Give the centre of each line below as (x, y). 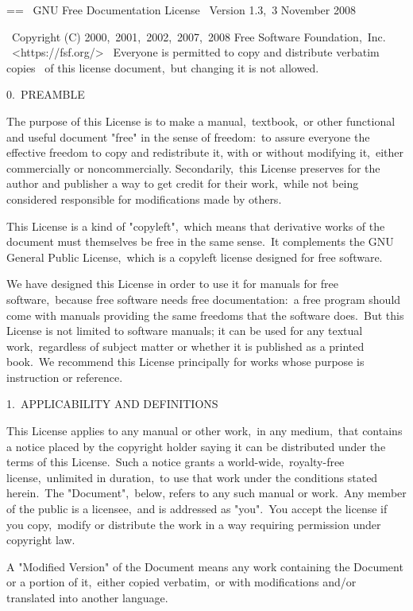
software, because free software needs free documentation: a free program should (204, 299)
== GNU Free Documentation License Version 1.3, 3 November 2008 (181, 10)
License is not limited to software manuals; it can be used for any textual (185, 331)
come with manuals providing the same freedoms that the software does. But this (205, 315)
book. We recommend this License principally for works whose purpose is (185, 362)
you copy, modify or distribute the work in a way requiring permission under (194, 524)
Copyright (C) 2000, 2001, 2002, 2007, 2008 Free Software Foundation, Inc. (199, 36)
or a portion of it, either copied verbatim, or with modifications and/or (181, 582)
